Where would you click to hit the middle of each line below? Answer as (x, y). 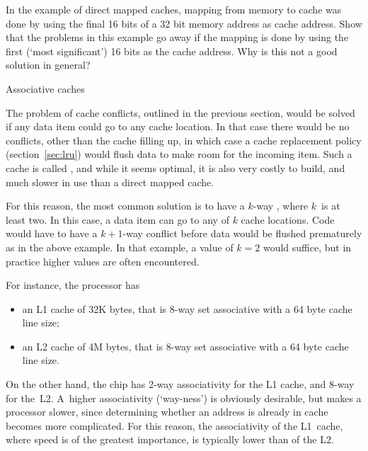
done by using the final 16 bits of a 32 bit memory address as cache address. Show (184, 23)
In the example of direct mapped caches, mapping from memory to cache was (174, 9)
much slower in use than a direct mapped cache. (110, 182)
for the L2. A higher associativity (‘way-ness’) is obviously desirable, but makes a (184, 398)
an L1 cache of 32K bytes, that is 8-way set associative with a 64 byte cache (187, 308)
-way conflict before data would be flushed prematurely (242, 233)
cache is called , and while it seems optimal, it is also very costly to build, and (176, 167)
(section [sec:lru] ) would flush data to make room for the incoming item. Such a (179, 154)
